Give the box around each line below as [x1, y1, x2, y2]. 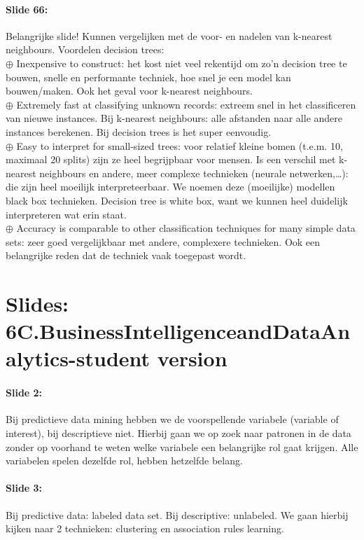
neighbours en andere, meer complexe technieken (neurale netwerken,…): [39, 165, 349, 180]
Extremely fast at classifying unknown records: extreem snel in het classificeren [16, 97, 356, 111]
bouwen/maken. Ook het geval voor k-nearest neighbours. [6, 83, 253, 98]
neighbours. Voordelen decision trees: [6, 42, 164, 57]
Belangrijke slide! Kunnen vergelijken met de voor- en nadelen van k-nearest [6, 28, 332, 43]
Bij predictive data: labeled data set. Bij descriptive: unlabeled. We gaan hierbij [6, 507, 349, 522]
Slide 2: [6, 385, 43, 400]
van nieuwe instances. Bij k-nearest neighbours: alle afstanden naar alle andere [6, 111, 343, 125]
